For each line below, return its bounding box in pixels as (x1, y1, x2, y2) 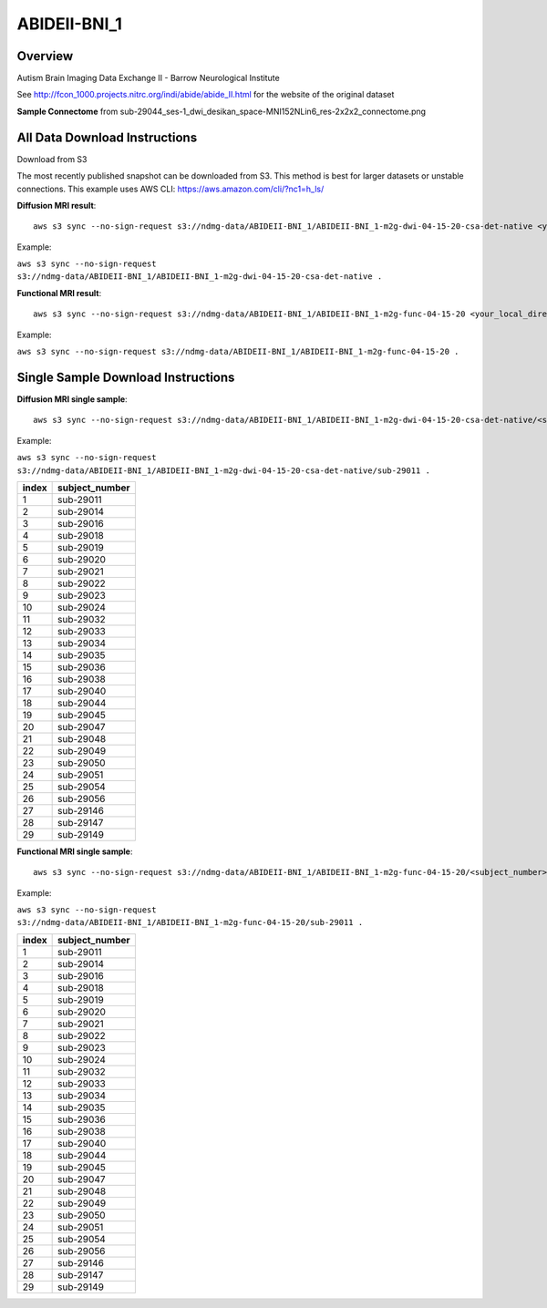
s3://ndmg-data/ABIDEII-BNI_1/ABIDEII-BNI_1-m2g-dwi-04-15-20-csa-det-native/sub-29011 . (16, 465, 430, 476)
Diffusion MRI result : (16, 200, 97, 211)
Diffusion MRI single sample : (16, 393, 128, 405)
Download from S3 (16, 153, 88, 164)
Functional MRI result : (16, 287, 102, 298)
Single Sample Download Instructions (16, 369, 235, 385)
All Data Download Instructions (16, 129, 198, 145)
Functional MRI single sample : (16, 846, 133, 857)
